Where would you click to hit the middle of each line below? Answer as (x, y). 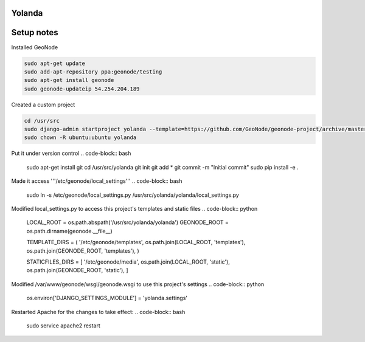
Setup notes (35, 32)
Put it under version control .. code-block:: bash (71, 153)
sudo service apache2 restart (63, 326)
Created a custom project (43, 104)
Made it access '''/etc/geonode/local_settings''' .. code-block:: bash (97, 181)
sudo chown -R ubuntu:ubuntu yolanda (80, 138)
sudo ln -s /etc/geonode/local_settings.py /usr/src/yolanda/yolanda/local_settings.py (133, 195)
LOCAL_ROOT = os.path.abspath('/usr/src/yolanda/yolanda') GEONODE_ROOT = (128, 222)
